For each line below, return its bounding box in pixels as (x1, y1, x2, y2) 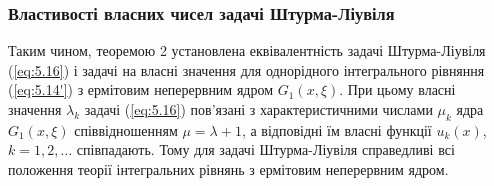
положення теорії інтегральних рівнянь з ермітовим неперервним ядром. (8, 158, 449, 179)
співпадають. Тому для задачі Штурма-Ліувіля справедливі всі (76, 139, 455, 160)
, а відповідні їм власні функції (241, 119, 432, 140)
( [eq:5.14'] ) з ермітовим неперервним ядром (8, 79, 274, 100)
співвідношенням (74, 119, 178, 140)
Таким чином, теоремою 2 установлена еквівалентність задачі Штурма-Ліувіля (8, 40, 486, 61)
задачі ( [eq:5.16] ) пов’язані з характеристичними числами (84, 99, 433, 119)
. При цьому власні (339, 79, 456, 100)
